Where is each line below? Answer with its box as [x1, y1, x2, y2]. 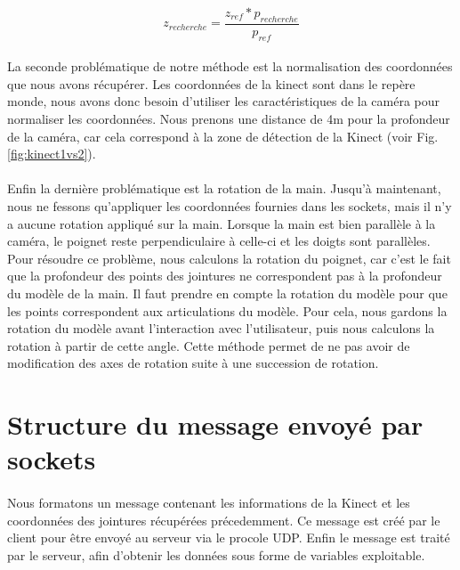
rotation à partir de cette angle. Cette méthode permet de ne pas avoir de [7, 336, 410, 354]
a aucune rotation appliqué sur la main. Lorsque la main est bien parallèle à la [7, 214, 436, 232]
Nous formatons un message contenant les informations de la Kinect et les [7, 493, 410, 512]
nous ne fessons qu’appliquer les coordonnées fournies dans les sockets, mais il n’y [7, 196, 452, 215]
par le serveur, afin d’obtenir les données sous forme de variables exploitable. [7, 545, 425, 564]
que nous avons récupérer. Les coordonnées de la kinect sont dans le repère [7, 74, 416, 93]
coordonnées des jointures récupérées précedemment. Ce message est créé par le [7, 510, 440, 529]
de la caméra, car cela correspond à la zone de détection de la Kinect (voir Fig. [7, 126, 439, 145]
